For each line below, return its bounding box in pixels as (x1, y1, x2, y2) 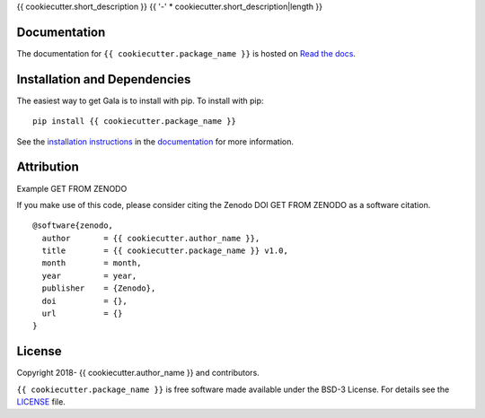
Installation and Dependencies (16, 72, 191, 87)
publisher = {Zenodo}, (41, 283, 156, 293)
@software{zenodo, (32, 221, 114, 231)
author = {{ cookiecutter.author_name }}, (41, 233, 260, 243)
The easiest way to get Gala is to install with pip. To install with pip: (16, 95, 264, 106)
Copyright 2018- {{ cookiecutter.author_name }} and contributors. (16, 368, 260, 379)
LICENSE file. (16, 396, 66, 407)
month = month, (41, 258, 142, 268)
